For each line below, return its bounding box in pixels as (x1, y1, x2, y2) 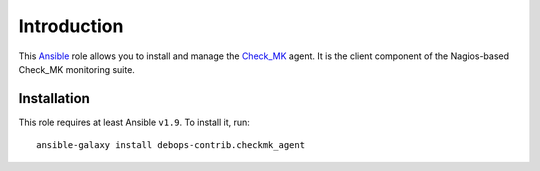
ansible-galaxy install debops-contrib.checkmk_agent (36, 140, 305, 151)
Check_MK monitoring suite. (18, 63, 135, 75)
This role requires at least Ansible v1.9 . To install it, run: (18, 116, 250, 128)
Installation (18, 90, 90, 107)
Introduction (18, 15, 124, 37)
